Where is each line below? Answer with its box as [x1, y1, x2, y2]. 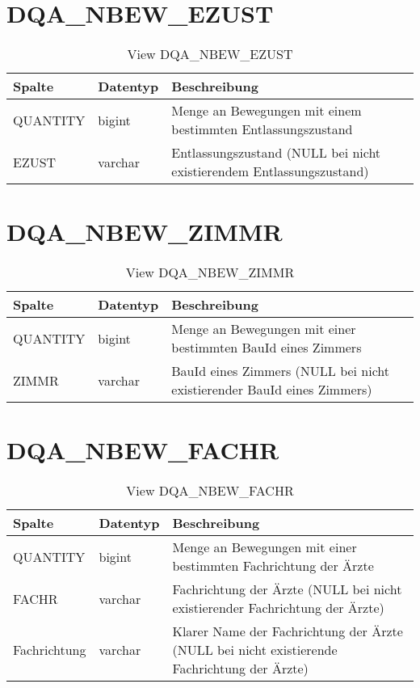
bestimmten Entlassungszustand [171, 120, 353, 139]
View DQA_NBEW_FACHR [126, 481, 294, 500]
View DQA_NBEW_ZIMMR [125, 263, 295, 282]
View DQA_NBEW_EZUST [127, 44, 293, 64]
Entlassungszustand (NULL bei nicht [171, 143, 381, 163]
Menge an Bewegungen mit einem [171, 101, 362, 120]
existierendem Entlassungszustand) [171, 162, 369, 181]
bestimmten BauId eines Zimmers [171, 338, 362, 357]
